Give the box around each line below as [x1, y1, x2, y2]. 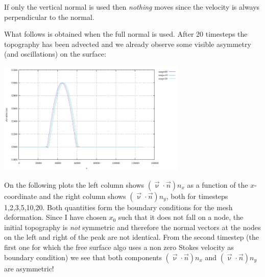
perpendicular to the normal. [4, 11, 94, 22]
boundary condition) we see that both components [4, 251, 162, 262]
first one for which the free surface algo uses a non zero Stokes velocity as [4, 242, 234, 253]
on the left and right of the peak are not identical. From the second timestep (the [4, 232, 259, 242]
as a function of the [187, 179, 248, 190]
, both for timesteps [166, 190, 228, 201]
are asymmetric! [4, 263, 54, 273]
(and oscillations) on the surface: [4, 48, 106, 59]
